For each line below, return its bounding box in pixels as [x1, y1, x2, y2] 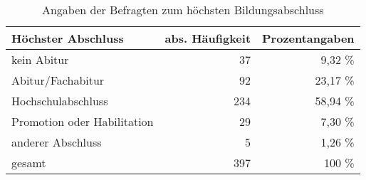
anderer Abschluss [11, 134, 102, 150]
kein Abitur [11, 51, 69, 68]
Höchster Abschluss [11, 30, 124, 46]
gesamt [11, 154, 46, 171]
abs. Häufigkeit [164, 30, 251, 46]
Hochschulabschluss [11, 92, 108, 109]
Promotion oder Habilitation [11, 113, 154, 129]
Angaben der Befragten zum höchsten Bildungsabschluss [41, 1, 324, 18]
